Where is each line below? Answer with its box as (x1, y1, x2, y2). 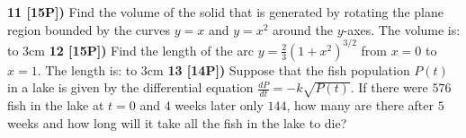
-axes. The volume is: (343, 20, 461, 39)
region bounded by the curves (7, 20, 171, 39)
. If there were (350, 78, 428, 97)
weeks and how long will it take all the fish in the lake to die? (7, 113, 347, 132)
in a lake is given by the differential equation (7, 78, 254, 97)
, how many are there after (286, 96, 434, 115)
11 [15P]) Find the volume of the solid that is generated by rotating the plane (7, 3, 444, 21)
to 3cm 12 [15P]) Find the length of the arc (7, 40, 254, 59)
